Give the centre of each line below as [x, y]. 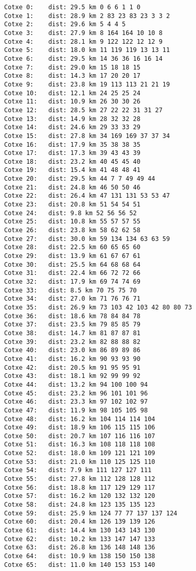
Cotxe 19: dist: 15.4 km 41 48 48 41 [72, 170]
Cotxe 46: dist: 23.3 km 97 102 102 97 [76, 402]
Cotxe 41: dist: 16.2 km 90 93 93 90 [72, 359]
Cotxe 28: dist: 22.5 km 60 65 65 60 [72, 247]
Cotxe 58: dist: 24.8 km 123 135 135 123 [80, 505]
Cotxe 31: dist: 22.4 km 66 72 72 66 [72, 273]
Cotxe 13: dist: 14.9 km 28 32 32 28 [72, 119]
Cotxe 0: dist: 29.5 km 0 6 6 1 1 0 [72, 7]
